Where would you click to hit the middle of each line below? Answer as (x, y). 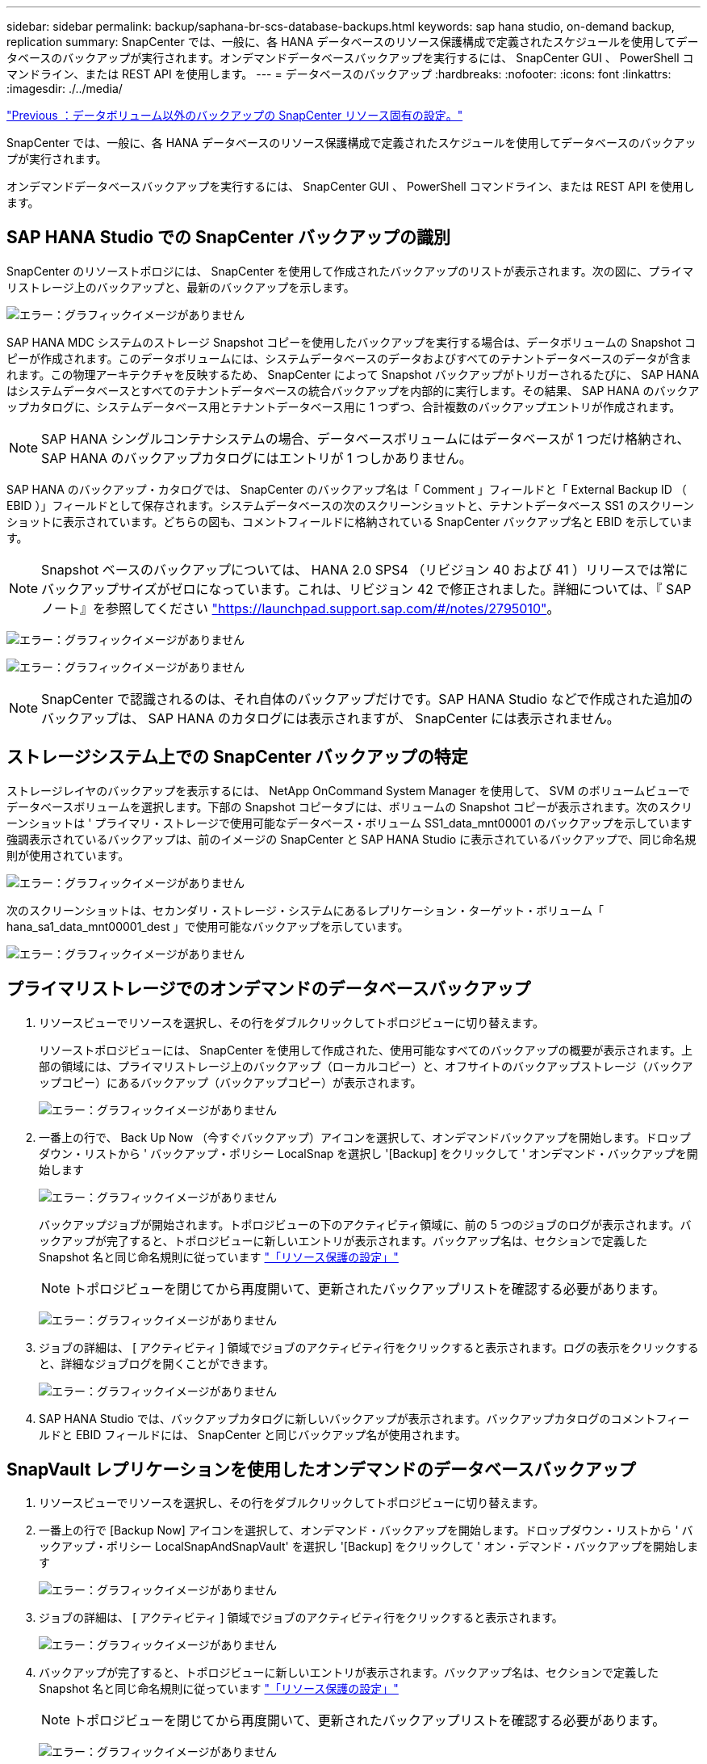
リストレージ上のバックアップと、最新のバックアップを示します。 (181, 287)
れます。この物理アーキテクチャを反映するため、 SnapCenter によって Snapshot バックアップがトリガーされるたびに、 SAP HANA (353, 374)
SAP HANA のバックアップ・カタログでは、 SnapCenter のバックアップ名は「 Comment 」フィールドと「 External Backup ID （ (347, 489)
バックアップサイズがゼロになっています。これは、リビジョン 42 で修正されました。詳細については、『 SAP (366, 589)
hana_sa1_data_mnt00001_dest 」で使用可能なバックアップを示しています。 (208, 926)
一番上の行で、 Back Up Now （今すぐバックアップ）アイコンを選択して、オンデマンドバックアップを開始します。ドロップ (365, 1137)
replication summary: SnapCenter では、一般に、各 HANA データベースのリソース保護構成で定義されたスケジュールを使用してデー (353, 42)
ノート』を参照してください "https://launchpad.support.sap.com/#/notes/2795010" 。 (301, 608)
